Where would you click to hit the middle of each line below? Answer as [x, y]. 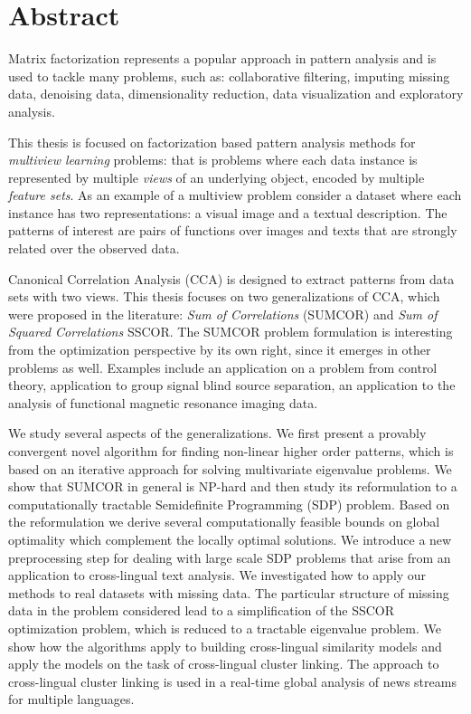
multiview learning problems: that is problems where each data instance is [213, 160]
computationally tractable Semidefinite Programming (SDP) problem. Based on [229, 504]
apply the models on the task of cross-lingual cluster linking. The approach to [224, 664]
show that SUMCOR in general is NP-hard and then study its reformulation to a [233, 486]
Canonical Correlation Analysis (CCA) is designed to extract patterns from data [231, 278]
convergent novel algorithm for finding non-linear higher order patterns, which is [231, 451]
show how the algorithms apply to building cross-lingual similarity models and [225, 646]
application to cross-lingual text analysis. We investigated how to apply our [217, 575]
